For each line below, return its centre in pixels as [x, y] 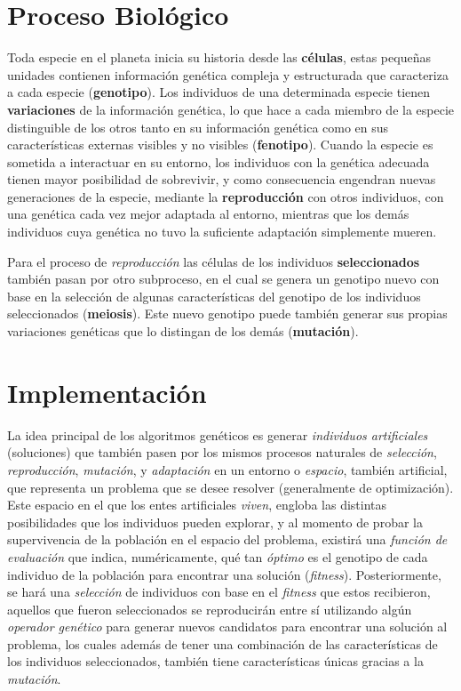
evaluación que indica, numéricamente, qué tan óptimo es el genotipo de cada [218, 556]
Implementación [107, 392]
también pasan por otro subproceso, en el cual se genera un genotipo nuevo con [223, 279]
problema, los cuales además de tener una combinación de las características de [223, 643]
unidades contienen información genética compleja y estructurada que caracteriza [228, 74]
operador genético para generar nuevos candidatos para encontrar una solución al [227, 627]
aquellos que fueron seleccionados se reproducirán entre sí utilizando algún [210, 609]
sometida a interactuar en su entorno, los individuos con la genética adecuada [219, 161]
